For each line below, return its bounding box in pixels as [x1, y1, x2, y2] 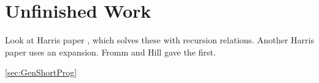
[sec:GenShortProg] [5, 66, 77, 79]
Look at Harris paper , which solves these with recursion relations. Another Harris [5, 34, 314, 46]
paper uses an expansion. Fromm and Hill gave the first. [5, 45, 216, 58]
